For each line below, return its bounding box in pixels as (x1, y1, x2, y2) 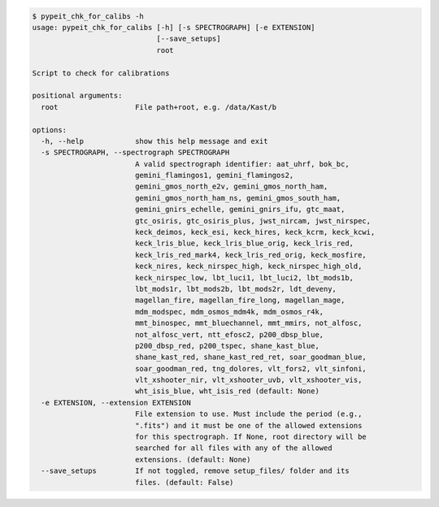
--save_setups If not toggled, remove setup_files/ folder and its (41, 466, 350, 475)
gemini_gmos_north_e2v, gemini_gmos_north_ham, (134, 182, 328, 191)
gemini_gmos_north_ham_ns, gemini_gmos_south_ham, (134, 193, 341, 202)
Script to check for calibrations (32, 68, 170, 77)
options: (32, 125, 67, 134)
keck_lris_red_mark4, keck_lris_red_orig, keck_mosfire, (134, 250, 367, 259)
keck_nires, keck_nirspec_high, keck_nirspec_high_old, (134, 262, 363, 271)
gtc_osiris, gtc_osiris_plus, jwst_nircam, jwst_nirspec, (134, 216, 372, 225)
